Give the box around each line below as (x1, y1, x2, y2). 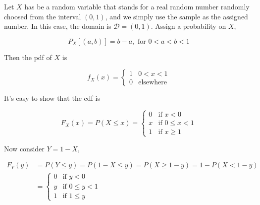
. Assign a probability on (151, 21, 226, 31)
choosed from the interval (4, 11, 81, 21)
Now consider (4, 143, 45, 153)
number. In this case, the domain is (4, 21, 111, 31)
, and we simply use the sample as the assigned (105, 11, 248, 21)
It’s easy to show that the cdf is (4, 93, 100, 103)
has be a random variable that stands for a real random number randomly (24, 1, 250, 11)
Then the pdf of (4, 52, 52, 62)
